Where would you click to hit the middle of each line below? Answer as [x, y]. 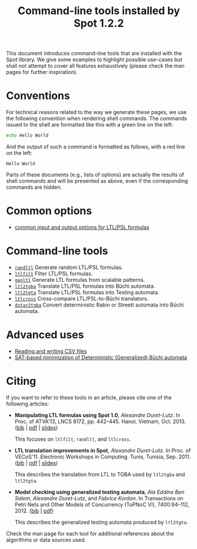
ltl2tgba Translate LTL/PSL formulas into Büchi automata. [85, 286]
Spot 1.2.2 [99, 23]
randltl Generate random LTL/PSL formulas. [69, 267]
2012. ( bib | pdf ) [34, 511]
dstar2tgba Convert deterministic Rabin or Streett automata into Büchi [99, 305]
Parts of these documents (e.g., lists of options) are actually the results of [95, 174]
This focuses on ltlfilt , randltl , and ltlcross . [73, 439]
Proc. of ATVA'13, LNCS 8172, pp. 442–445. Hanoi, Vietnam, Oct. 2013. [100, 421]
